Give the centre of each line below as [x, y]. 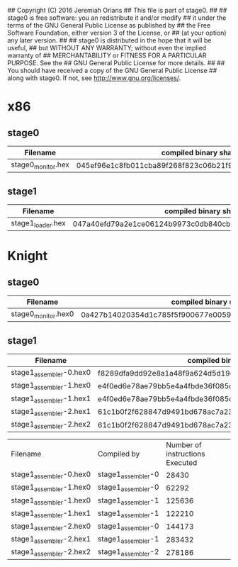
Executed [182, 463]
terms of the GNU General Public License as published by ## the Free [109, 25]
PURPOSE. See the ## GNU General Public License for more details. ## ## [116, 63]
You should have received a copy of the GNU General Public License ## [112, 71]
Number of [184, 445]
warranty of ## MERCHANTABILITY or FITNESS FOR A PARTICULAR [107, 55]
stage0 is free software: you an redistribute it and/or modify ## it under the [117, 18]
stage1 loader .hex [38, 224]
